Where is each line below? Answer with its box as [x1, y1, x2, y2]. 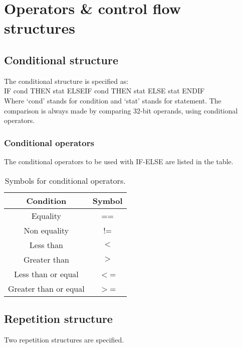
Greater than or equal [8, 282, 85, 294]
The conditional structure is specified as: [4, 75, 129, 86]
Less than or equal [14, 268, 79, 280]
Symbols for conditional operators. [5, 174, 126, 186]
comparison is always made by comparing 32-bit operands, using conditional [4, 105, 238, 115]
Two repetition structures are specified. [4, 334, 124, 344]
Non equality [24, 224, 69, 236]
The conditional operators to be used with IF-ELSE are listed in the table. [4, 156, 233, 166]
